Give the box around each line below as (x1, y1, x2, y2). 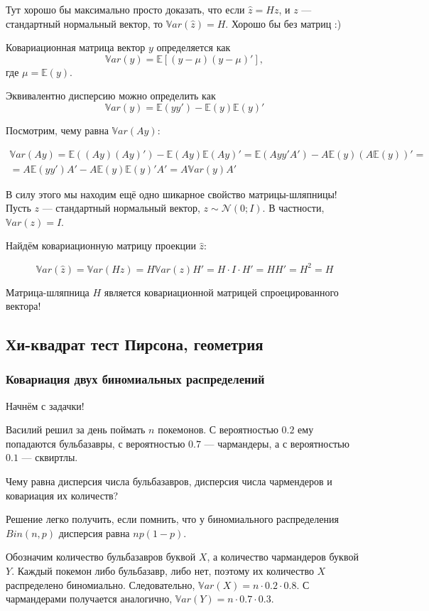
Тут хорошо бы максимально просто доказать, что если (6, 2, 245, 16)
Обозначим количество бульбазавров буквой (6, 549, 196, 564)
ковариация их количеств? (6, 487, 119, 502)
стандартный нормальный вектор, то (6, 16, 163, 31)
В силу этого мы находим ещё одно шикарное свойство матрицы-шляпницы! (6, 186, 337, 201)
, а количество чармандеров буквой (207, 549, 359, 564)
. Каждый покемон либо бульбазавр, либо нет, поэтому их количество (11, 563, 314, 578)
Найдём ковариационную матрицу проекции (6, 238, 196, 253)
